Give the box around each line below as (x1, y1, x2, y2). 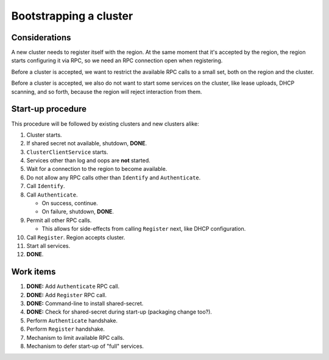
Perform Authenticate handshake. (26, 317, 118, 324)
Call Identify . (26, 182, 65, 190)
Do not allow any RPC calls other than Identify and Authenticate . (26, 174, 201, 181)
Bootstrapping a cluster (11, 9, 133, 23)
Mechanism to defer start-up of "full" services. (26, 342, 144, 350)
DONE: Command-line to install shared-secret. (26, 300, 144, 308)
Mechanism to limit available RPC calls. (26, 334, 125, 341)
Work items (11, 267, 56, 277)
